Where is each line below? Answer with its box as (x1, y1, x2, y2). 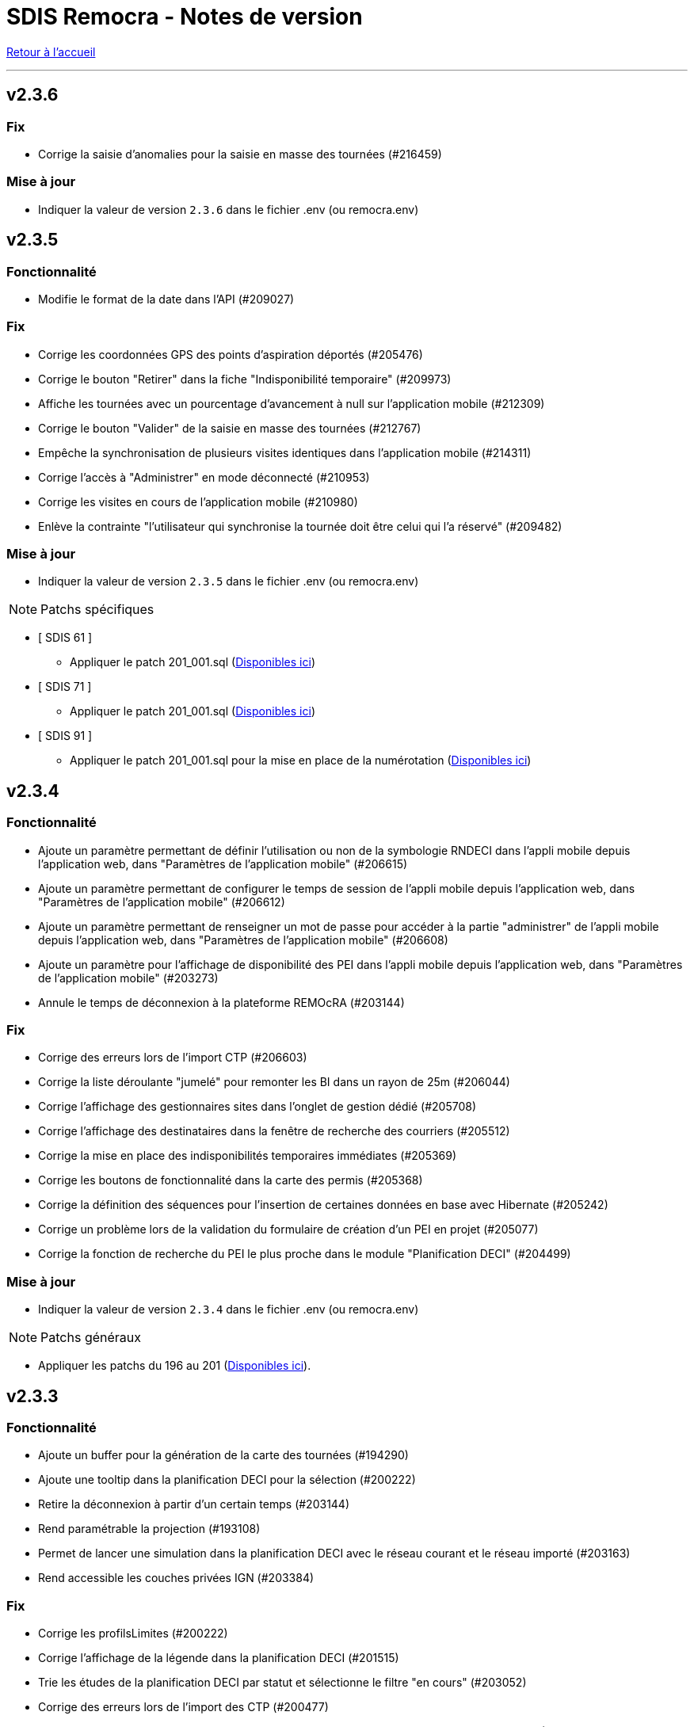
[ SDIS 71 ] (38, 680, 92, 694)
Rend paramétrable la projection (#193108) (38, 1522, 261, 1536)
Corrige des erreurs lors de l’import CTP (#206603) (38, 1050, 307, 1065)
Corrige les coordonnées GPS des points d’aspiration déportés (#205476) (38, 347, 423, 361)
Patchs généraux (40, 1329, 142, 1346)
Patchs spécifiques (40, 601, 154, 618)
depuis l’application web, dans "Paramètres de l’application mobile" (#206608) (38, 932, 448, 947)
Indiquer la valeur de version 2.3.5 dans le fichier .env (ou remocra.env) (38, 574, 419, 589)
